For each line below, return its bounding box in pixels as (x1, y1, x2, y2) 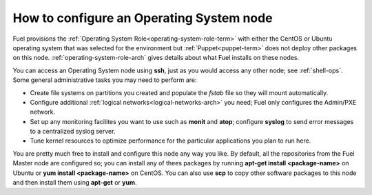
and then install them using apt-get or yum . (12, 178, 137, 187)
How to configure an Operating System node (12, 10, 273, 25)
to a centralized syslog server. (30, 127, 116, 136)
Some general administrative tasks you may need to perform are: (12, 76, 197, 84)
